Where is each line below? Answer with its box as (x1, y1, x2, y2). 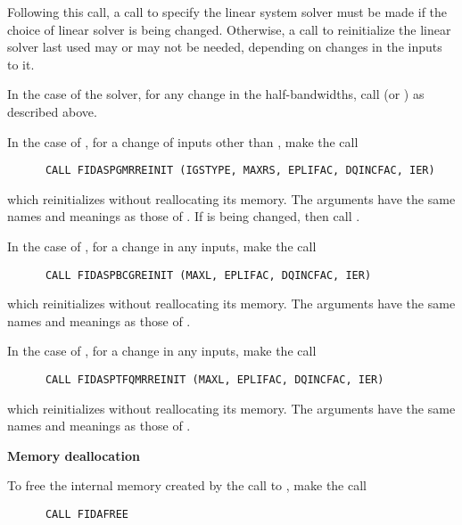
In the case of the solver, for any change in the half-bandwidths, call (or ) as (7, 85, 425, 103)
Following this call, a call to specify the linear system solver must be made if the (7, 3, 448, 21)
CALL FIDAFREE (45, 508, 129, 521)
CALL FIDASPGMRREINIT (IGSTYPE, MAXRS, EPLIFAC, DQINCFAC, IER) (45, 164, 435, 177)
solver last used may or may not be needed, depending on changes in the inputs (7, 37, 442, 56)
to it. (7, 54, 35, 73)
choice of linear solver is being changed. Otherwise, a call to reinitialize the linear (7, 20, 451, 38)
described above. (7, 102, 97, 120)
